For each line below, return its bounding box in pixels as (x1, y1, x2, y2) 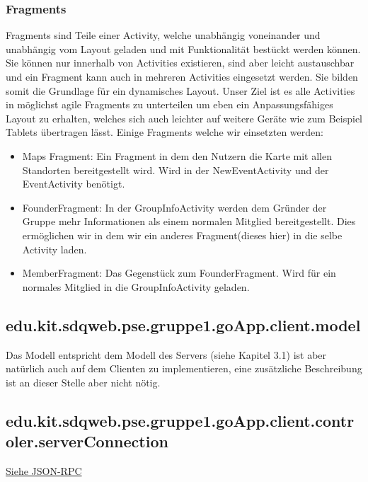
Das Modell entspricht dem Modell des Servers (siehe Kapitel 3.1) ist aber (6, 347, 327, 362)
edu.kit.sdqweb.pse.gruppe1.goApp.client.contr (6, 409, 355, 431)
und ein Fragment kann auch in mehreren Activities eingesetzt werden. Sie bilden (6, 69, 358, 84)
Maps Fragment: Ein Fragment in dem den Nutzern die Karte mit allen (22, 148, 332, 163)
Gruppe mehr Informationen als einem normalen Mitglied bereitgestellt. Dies (22, 214, 356, 229)
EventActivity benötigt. (22, 176, 125, 191)
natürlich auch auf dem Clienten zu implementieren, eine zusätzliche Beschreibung (6, 361, 362, 376)
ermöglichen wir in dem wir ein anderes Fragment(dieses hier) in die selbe (22, 227, 343, 242)
